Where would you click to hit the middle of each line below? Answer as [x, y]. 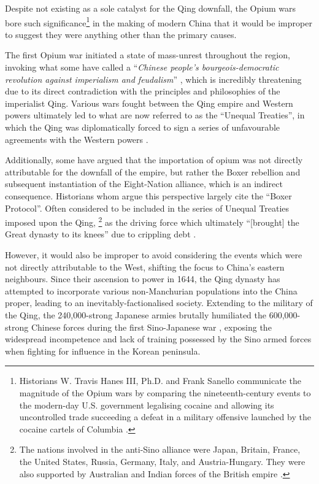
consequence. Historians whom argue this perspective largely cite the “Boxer [148, 195]
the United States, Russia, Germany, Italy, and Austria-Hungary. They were [162, 461]
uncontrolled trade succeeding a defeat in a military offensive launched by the [165, 417]
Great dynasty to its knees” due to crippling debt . [101, 234]
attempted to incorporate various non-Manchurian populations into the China [151, 290]
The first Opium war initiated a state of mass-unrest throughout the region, [148, 55]
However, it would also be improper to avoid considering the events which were [154, 255]
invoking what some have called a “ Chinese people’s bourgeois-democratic [142, 67]
